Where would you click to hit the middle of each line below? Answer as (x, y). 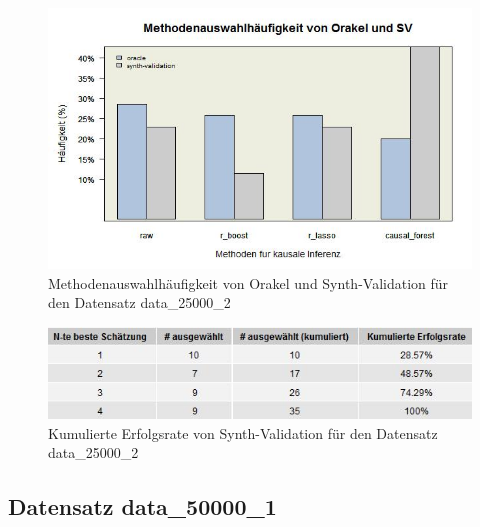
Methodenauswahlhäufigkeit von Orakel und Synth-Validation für (248, 282)
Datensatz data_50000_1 (142, 506)
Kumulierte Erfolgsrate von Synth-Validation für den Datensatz (243, 432)
